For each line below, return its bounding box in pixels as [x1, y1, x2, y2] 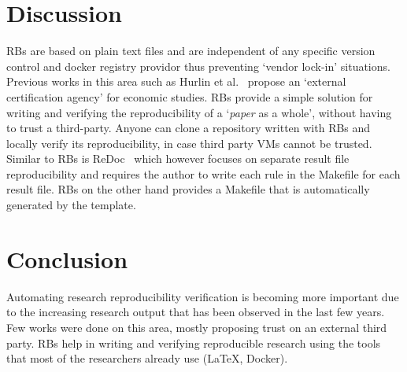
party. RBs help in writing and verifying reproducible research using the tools [6, 334, 381, 351]
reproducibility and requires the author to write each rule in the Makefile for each [6, 165, 401, 182]
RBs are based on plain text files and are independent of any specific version [6, 42, 376, 59]
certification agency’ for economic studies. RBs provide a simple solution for [6, 88, 373, 105]
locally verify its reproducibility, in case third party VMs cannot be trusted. [6, 134, 372, 151]
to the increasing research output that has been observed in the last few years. [6, 304, 385, 320]
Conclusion [6, 242, 128, 274]
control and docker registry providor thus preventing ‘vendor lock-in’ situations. [6, 57, 390, 74]
